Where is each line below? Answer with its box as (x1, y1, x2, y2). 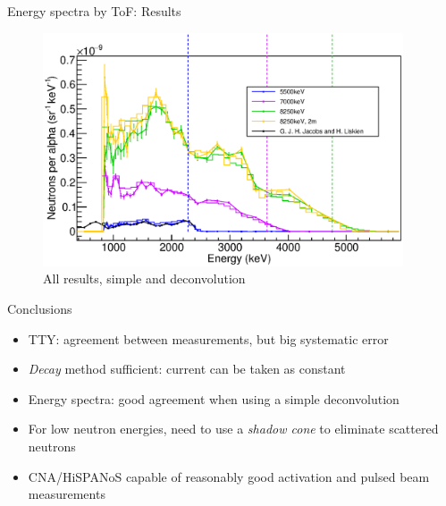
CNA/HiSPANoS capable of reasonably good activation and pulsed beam (28, 467, 430, 485)
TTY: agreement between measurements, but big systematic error (28, 329, 389, 348)
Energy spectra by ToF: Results (7, 2, 181, 20)
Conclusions (7, 299, 72, 317)
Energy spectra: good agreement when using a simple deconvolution (28, 389, 400, 408)
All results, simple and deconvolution (43, 269, 246, 288)
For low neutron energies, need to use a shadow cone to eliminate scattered (28, 419, 439, 438)
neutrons (28, 436, 76, 455)
